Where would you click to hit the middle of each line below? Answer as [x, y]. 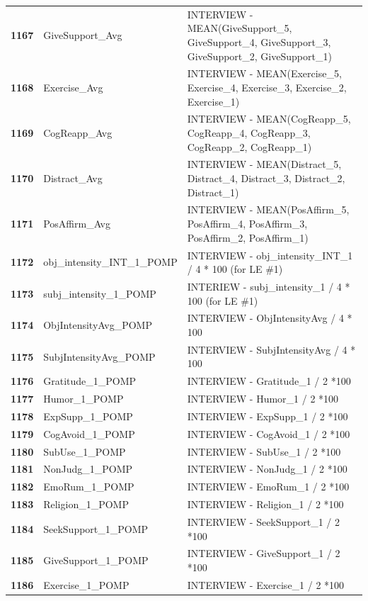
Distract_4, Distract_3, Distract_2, [266, 178]
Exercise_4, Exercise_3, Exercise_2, [267, 87]
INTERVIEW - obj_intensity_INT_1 [270, 255]
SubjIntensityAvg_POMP [99, 356]
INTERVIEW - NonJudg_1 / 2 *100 [267, 469]
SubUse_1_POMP [85, 451]
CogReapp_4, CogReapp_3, [249, 133]
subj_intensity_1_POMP [100, 293]
